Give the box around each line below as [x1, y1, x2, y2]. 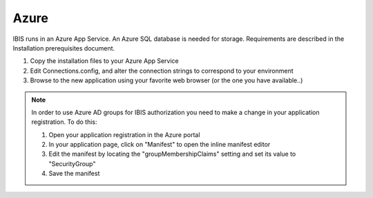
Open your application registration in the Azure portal [48, 130, 200, 138]
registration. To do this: [31, 118, 97, 126]
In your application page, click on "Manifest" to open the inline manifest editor [48, 141, 271, 149]
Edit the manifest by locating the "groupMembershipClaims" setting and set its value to [48, 150, 296, 159]
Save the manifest [48, 170, 100, 178]
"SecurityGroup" [48, 159, 96, 168]
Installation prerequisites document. [12, 44, 115, 52]
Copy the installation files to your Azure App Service [30, 57, 179, 65]
